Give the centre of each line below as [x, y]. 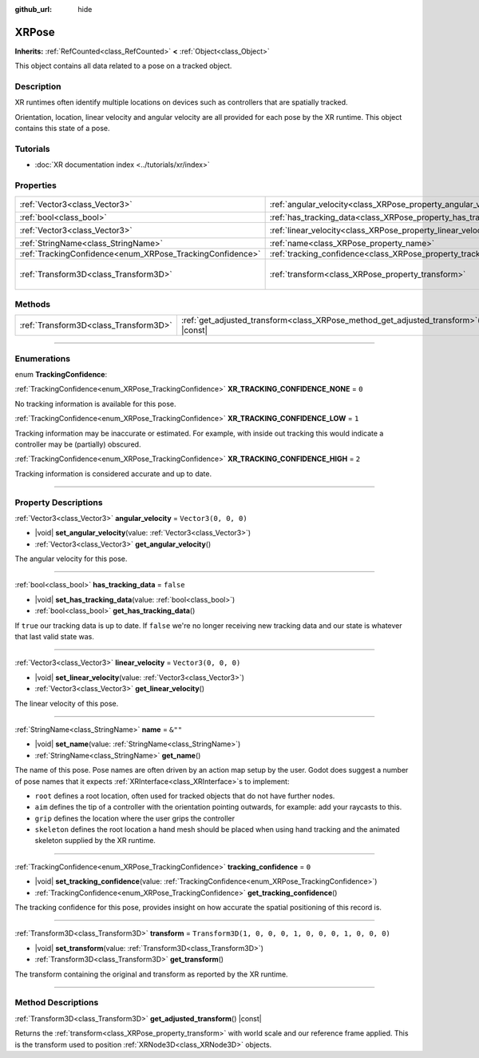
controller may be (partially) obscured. [78, 444]
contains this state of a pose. [63, 129]
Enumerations [43, 358]
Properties [36, 185]
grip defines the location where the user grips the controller [135, 818]
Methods [33, 304]
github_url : [33, 9]
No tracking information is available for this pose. [95, 404]
